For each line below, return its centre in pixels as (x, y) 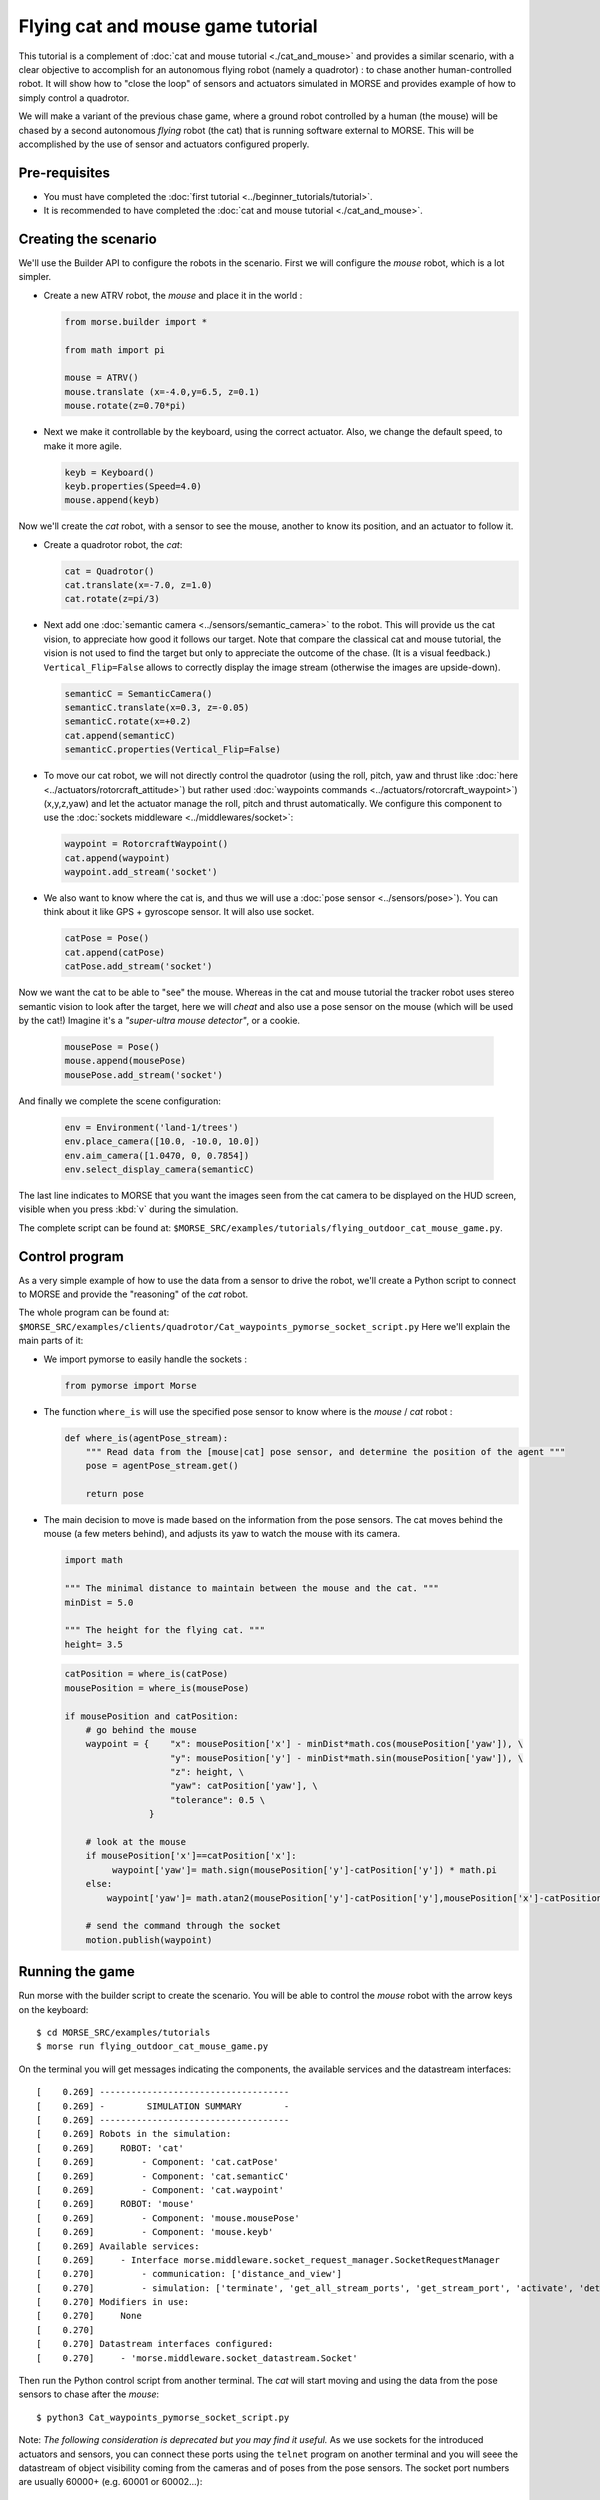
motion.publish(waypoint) (149, 1939)
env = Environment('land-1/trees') (151, 1127)
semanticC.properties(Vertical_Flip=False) (173, 749)
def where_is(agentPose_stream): (146, 1438)
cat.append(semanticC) (120, 735)
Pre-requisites (64, 172)
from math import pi (114, 349)
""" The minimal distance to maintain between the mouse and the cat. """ (252, 1588)
